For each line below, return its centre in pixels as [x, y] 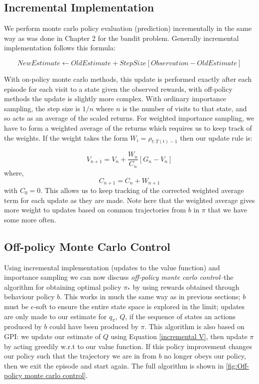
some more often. [30, 219]
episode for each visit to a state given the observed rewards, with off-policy [118, 89]
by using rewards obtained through [186, 287]
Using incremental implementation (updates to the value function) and [112, 267]
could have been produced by [94, 326]
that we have [227, 210]
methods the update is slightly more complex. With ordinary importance [115, 98]
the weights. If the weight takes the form [66, 137]
